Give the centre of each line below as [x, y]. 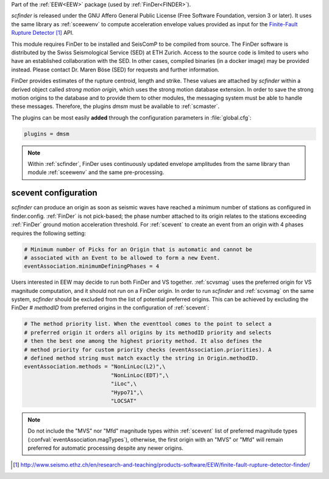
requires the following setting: [49, 233]
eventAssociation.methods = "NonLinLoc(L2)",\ [95, 367]
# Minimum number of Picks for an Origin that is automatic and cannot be [138, 249]
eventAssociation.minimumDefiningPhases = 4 [92, 266]
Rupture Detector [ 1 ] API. [43, 33]
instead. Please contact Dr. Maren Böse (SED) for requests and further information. [115, 70]
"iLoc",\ [124, 384]
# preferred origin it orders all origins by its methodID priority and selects [148, 332]
